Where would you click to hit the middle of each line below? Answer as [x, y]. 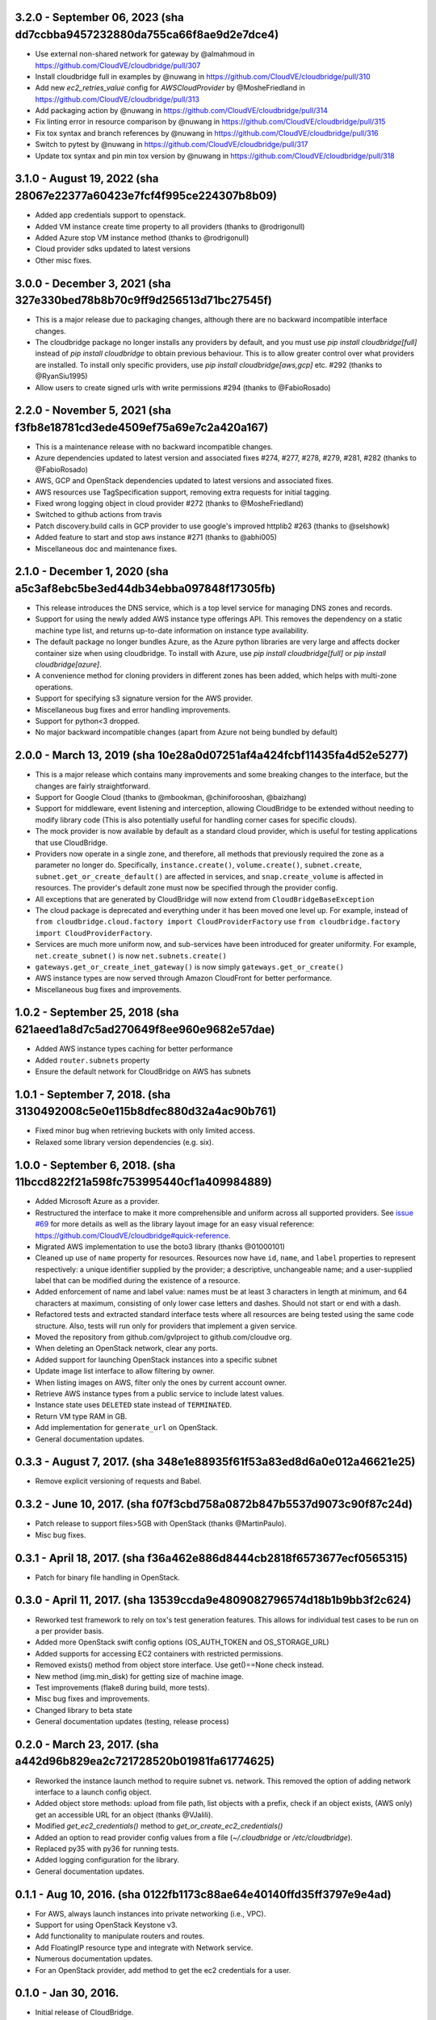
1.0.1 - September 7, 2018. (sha [93, 1094]
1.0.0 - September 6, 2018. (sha [95, 1165]
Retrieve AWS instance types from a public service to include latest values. [159, 1393]
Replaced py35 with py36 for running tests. [107, 1848]
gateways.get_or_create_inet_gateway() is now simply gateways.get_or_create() [190, 966]
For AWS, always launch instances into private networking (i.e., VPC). [151, 1913]
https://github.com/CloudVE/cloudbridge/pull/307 [118, 65]
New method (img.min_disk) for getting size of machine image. [139, 1676]
